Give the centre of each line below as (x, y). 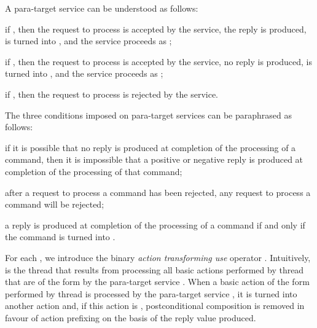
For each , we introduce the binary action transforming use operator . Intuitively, (158, 257)
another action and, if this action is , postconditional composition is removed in (155, 306)
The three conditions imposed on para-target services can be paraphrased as (148, 115)
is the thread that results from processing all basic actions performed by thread (155, 269)
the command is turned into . (60, 237)
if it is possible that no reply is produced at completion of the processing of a (151, 147)
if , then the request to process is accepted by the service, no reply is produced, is (159, 61)
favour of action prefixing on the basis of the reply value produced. (131, 317)
